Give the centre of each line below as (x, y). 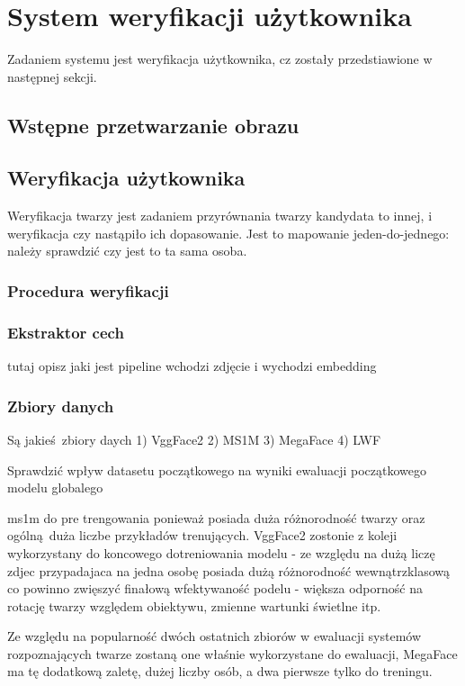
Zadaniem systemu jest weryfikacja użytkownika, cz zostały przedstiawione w (220, 59)
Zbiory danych (61, 406)
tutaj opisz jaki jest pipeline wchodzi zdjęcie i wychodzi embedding (192, 366)
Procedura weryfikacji (88, 291)
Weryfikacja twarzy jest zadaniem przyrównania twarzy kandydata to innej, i (220, 216)
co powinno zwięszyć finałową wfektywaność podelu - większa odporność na (215, 588)
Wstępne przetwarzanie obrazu (153, 125)
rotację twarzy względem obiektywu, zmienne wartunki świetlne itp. (194, 605)
